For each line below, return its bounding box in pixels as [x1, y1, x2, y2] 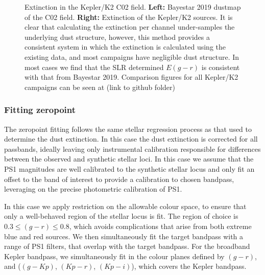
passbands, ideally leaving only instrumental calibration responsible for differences [4, 143, 261, 154]
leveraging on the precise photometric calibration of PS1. [4, 184, 182, 194]
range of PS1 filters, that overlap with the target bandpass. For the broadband [4, 241, 250, 251]
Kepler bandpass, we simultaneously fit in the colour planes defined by [4, 250, 225, 261]
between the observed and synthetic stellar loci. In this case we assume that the [4, 153, 254, 164]
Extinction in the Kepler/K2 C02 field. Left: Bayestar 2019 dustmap [25, 2, 241, 12]
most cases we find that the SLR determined [25, 61, 164, 72]
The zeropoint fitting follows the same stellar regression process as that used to [4, 123, 252, 134]
